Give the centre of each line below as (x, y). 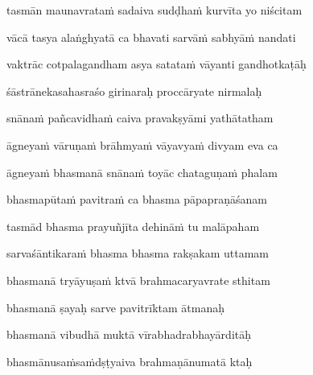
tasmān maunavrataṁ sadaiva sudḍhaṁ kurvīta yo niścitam (154, 10)
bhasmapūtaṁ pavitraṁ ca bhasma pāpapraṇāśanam (137, 199)
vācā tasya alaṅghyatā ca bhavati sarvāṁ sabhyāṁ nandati (151, 37)
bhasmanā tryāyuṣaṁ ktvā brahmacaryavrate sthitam (138, 280)
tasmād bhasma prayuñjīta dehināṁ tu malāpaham (133, 226)
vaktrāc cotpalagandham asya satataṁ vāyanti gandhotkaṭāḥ (156, 64)
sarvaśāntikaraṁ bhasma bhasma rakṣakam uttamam (138, 253)
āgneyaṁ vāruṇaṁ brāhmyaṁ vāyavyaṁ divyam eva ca (142, 144)
